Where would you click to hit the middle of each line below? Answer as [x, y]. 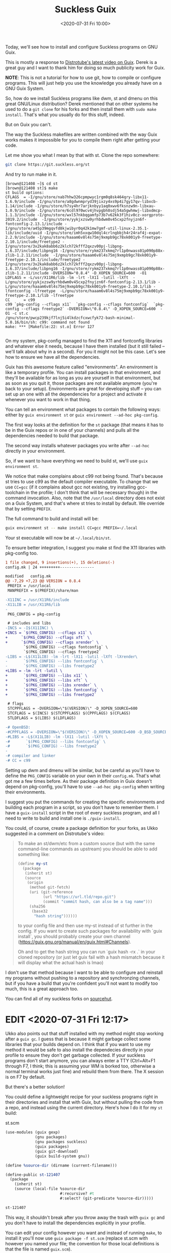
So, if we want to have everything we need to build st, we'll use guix [77, 460]
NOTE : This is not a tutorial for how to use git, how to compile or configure [83, 77]
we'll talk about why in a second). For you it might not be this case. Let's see [85, 352]
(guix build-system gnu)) [62, 1156]
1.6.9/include [20, 201]
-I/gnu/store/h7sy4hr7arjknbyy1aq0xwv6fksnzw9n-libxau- [95, 206]
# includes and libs [29, 623]
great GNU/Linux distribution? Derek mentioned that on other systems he [82, 104]
